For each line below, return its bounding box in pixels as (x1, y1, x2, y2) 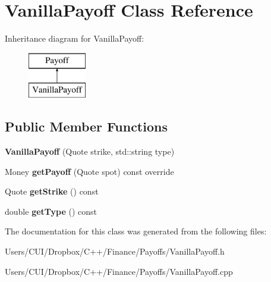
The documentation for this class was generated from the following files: (5, 225, 267, 237)
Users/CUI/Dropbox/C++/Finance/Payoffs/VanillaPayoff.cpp (5, 265, 233, 277)
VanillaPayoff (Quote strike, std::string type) (5, 145, 175, 158)
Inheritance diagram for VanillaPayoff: (5, 32, 144, 45)
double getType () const (5, 205, 97, 217)
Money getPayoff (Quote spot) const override (5, 165, 174, 177)
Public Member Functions (5, 117, 168, 136)
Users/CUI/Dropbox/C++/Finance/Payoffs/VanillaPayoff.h (5, 245, 225, 258)
